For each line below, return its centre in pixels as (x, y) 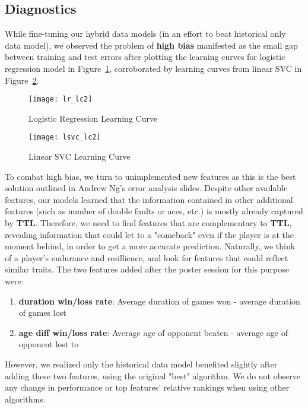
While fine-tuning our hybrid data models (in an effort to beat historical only (145, 34)
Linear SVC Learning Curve (80, 156)
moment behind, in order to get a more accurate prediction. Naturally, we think (150, 246)
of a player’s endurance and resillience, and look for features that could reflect (147, 257)
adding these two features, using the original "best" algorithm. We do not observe (153, 375)
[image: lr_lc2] (61, 99)
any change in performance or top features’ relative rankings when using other (147, 387)
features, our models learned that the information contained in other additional (149, 199)
